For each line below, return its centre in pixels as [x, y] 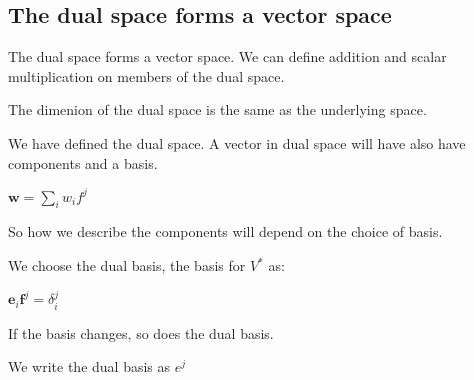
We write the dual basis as [89, 366]
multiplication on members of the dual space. [146, 75]
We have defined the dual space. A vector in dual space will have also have [237, 142]
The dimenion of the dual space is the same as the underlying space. [217, 109]
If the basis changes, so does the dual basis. [141, 332]
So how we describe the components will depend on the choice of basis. [225, 231]
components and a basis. [83, 162]
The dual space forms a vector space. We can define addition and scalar [227, 56]
